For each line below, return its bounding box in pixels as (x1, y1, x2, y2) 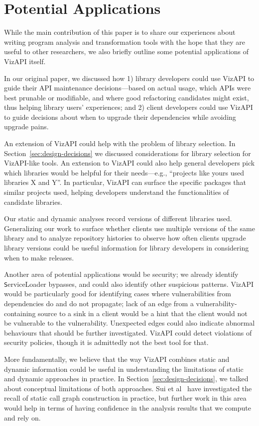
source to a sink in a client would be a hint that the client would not (38, 308, 248, 318)
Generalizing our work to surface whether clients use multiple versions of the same (4, 223, 255, 233)
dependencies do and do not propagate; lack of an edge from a (4, 298, 194, 309)
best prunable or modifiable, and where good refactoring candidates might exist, (4, 92, 249, 102)
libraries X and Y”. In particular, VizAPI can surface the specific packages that (4, 177, 247, 187)
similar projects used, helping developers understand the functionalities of (4, 187, 229, 197)
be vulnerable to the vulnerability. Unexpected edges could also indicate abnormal (4, 318, 255, 328)
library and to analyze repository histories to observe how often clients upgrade (4, 233, 246, 243)
